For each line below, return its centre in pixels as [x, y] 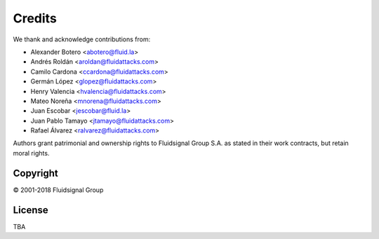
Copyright [36, 173]
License [31, 210]
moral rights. [31, 153]
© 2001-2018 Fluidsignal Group [58, 190]
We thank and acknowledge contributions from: [82, 39]
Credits [35, 18]
